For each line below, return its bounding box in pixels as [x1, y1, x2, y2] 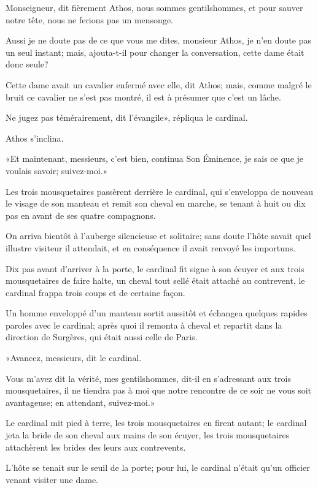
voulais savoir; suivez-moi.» [6, 164, 108, 177]
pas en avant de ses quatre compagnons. [6, 208, 156, 221]
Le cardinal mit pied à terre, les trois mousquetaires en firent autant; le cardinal [6, 416, 307, 429]
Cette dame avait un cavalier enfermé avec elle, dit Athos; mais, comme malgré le [6, 78, 312, 91]
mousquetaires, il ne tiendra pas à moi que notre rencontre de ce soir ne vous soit [6, 384, 312, 397]
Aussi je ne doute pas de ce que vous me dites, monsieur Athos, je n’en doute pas [6, 34, 311, 47]
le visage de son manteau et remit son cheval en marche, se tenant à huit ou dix [6, 197, 306, 210]
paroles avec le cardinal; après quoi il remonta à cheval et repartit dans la [6, 318, 282, 331]
